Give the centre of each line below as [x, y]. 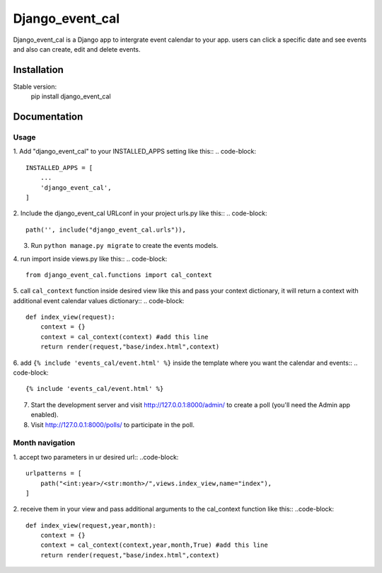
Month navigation [44, 443]
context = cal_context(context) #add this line [124, 337]
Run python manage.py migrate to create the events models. [125, 246]
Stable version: [35, 86]
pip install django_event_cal [71, 96]
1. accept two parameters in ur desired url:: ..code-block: [96, 457]
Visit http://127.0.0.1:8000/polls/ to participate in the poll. [112, 424]
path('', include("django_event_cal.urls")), [106, 229]
